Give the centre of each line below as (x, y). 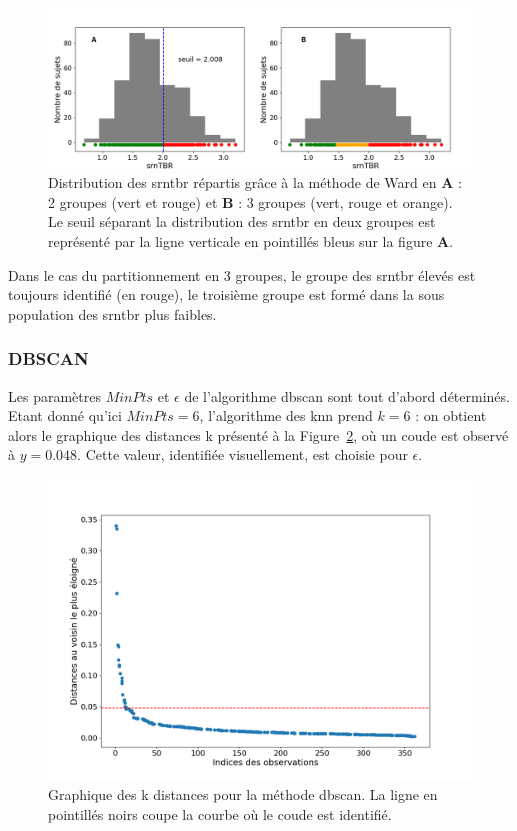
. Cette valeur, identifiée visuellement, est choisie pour (242, 454)
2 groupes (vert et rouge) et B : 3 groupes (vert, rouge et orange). (250, 201)
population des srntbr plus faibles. (112, 313)
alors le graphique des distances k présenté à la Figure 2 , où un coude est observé (258, 434)
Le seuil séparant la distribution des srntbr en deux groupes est (242, 221)
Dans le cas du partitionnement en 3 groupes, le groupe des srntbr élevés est (242, 274)
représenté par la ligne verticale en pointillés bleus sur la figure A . (251, 241)
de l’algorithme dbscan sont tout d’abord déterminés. (347, 395)
